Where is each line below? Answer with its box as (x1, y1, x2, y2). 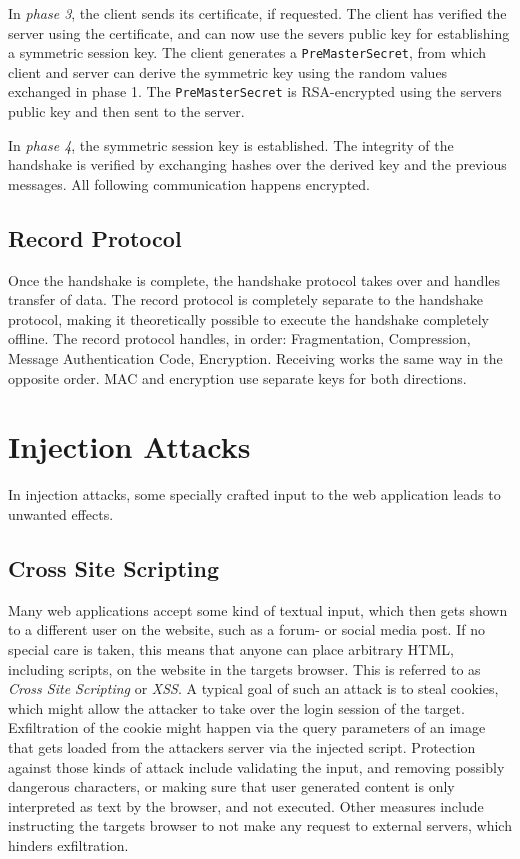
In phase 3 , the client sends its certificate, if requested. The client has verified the (8, 3, 507, 23)
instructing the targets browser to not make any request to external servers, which (8, 815, 512, 836)
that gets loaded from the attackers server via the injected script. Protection (8, 736, 476, 757)
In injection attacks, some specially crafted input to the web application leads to (8, 484, 501, 505)
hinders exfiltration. (8, 834, 129, 855)
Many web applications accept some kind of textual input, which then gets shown (8, 599, 508, 620)
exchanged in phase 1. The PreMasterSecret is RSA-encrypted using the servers (8, 81, 502, 102)
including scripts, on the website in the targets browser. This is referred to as (8, 658, 481, 679)
